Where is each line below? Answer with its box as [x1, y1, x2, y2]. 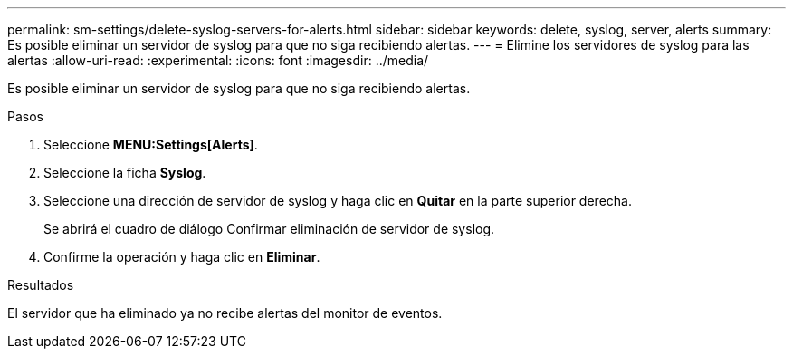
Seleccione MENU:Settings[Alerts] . [43, 137, 258, 152]
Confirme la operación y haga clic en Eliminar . [43, 249, 320, 265]
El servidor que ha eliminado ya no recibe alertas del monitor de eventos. [7, 305, 443, 321]
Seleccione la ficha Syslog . [43, 165, 206, 180]
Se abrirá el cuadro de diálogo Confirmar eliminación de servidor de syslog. [43, 221, 495, 236]
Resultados [7, 277, 74, 293]
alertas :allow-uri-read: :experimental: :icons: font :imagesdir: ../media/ [7, 53, 429, 68]
